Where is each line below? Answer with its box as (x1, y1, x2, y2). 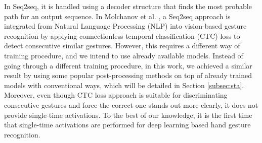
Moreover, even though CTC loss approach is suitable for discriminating (4, 90, 228, 100)
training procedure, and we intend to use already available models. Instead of (4, 50, 243, 60)
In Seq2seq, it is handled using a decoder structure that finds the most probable (4, 1, 252, 11)
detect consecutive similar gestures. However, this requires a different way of (4, 40, 240, 51)
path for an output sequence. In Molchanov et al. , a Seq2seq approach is (4, 11, 231, 21)
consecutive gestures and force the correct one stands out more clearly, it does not (4, 99, 258, 110)
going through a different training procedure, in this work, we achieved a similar (4, 60, 252, 70)
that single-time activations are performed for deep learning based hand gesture (4, 119, 251, 130)
